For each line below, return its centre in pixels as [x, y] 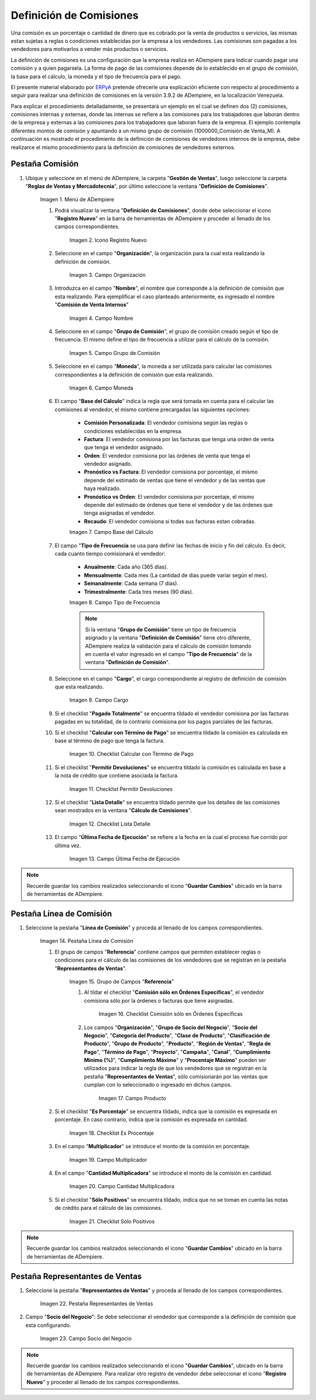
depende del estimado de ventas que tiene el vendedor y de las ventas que [175, 480]
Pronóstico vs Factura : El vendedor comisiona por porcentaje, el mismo [171, 472]
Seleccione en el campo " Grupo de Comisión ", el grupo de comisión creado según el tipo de [166, 331]
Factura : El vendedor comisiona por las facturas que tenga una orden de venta [179, 439]
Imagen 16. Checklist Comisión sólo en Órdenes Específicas [171, 1014]
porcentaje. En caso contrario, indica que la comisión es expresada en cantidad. [151, 1120]
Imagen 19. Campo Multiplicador [108, 1159]
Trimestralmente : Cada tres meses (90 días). [139, 591]
